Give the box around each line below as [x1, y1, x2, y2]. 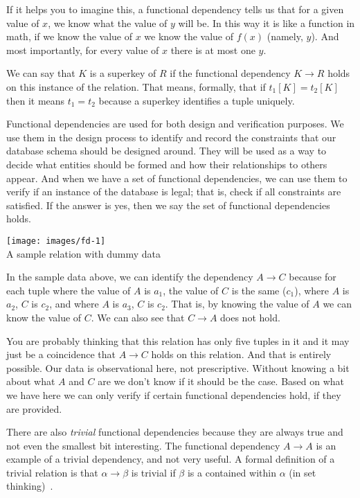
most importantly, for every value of [6, 42, 159, 57]
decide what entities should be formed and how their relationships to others [6, 157, 327, 171]
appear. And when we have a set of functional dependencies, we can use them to [6, 170, 348, 185]
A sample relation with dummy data [6, 246, 161, 260]
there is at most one [170, 42, 255, 57]
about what [6, 374, 55, 389]
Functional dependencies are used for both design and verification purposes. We [6, 116, 344, 131]
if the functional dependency [170, 66, 291, 80]
